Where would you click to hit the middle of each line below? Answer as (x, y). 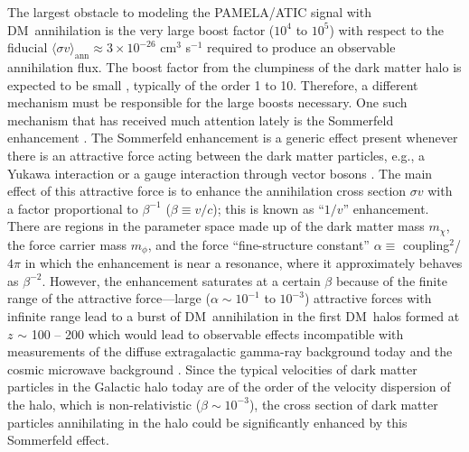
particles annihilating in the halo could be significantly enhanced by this (207, 422)
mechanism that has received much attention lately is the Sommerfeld (201, 120)
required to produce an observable (301, 47)
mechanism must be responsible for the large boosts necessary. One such (207, 102)
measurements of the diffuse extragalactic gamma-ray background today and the (230, 351)
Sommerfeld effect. (58, 440)
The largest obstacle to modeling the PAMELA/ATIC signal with (189, 12)
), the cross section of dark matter (343, 404)
